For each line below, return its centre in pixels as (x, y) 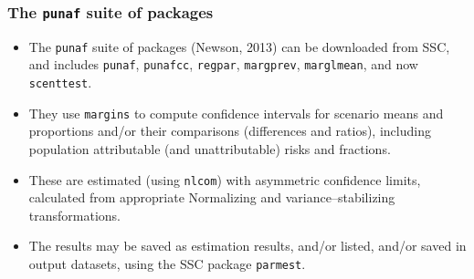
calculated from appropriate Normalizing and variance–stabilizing (212, 197)
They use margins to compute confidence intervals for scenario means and (236, 113)
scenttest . (60, 83)
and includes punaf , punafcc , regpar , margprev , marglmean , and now (223, 64)
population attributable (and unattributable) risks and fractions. (210, 149)
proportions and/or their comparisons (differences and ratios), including (230, 131)
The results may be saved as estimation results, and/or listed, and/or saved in (248, 246)
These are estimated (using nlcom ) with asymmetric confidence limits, (225, 179)
